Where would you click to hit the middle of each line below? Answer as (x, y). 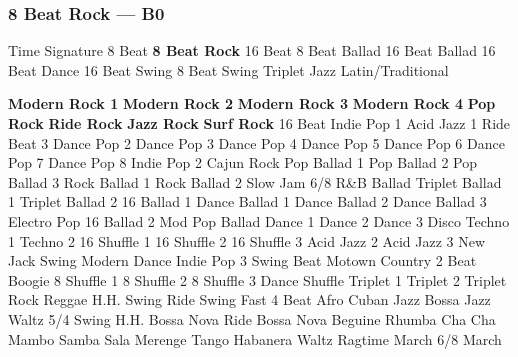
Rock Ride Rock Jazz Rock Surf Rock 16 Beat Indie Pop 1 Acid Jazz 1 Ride (259, 123)
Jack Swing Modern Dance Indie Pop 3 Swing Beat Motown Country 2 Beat (242, 260)
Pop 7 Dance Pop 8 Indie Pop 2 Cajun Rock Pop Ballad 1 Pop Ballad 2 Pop (243, 162)
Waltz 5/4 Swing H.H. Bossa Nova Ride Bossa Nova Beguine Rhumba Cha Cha (252, 318)
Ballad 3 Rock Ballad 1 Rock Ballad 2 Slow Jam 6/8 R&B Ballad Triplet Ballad (255, 181)
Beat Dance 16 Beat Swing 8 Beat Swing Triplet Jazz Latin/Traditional (228, 69)
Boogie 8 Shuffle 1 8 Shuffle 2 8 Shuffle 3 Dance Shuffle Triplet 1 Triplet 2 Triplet (257, 279)
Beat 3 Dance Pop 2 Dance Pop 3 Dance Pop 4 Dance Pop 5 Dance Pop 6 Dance (256, 142)
